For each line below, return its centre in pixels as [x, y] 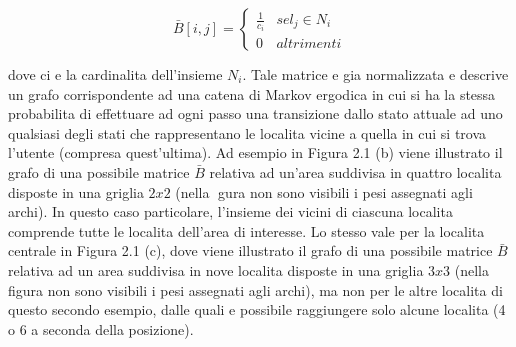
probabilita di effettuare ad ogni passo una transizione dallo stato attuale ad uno [255, 113]
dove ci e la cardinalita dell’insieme [115, 74]
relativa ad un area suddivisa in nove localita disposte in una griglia [216, 269]
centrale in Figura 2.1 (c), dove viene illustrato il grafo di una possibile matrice [250, 250]
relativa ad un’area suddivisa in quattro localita [355, 171]
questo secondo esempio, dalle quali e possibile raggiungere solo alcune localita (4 [257, 309]
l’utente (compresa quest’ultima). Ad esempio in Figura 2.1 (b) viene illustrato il [255, 152]
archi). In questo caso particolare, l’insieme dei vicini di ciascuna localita [230, 211]
